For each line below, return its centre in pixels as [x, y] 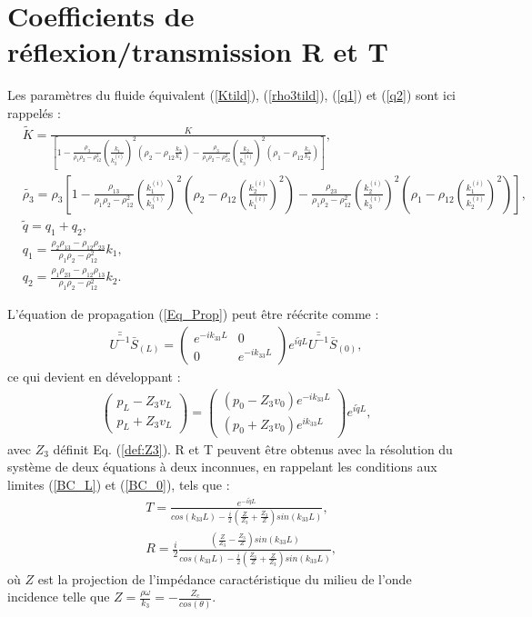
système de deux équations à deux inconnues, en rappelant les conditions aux [222, 467]
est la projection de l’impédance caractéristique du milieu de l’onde [225, 578]
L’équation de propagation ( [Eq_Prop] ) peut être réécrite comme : [193, 314]
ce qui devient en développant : [94, 376]
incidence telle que [59, 597]
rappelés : [34, 112]
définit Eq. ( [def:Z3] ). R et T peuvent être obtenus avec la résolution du [253, 448]
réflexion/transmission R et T [198, 51]
